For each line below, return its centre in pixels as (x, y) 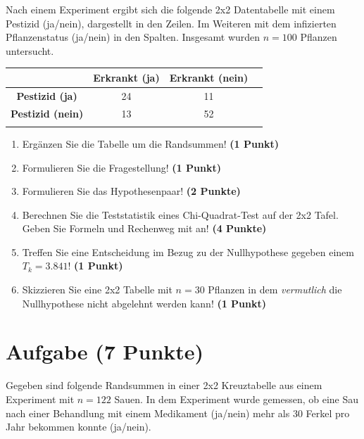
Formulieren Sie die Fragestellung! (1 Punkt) (121, 167)
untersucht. (30, 50)
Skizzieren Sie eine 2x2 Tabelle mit (97, 290)
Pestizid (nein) (47, 113)
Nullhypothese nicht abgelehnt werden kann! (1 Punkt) (144, 303)
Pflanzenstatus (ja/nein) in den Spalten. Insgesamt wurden (133, 37)
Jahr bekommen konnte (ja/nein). (79, 427)
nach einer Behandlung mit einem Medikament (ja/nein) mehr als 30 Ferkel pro (178, 413)
